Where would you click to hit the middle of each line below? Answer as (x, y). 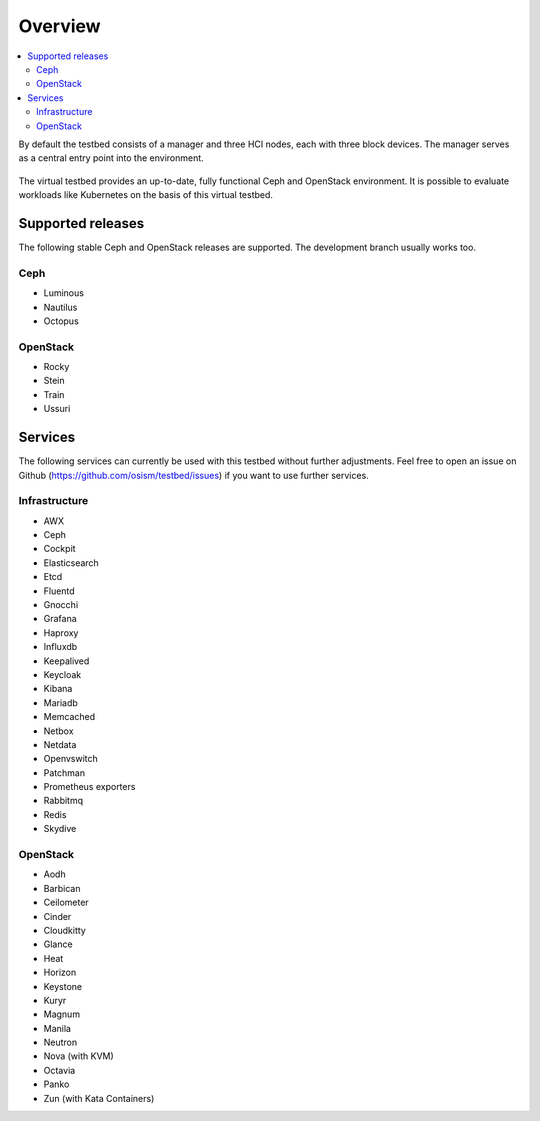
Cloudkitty (65, 930)
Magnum (61, 1014)
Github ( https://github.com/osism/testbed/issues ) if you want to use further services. (193, 475)
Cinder (57, 916)
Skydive (60, 829)
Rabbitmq (63, 801)
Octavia (59, 1070)
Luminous (64, 293)
